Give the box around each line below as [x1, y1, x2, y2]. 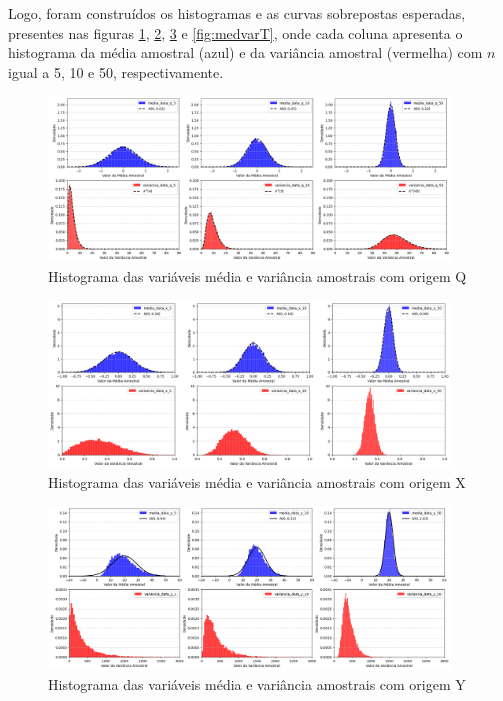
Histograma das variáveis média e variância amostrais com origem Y [48, 673, 466, 694]
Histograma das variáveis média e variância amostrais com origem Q [48, 265, 467, 286]
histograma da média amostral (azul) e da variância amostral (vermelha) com [8, 42, 483, 63]
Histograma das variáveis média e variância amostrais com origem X [48, 471, 466, 492]
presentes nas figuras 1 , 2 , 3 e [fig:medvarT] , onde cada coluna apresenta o [8, 22, 463, 43]
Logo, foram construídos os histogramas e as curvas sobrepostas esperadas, [8, 3, 466, 23]
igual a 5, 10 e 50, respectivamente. [8, 61, 224, 82]
